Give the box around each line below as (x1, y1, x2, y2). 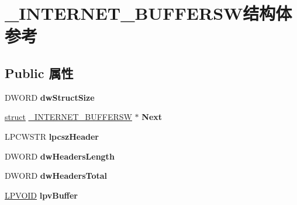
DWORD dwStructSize (5, 91, 95, 103)
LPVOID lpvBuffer (5, 189, 78, 201)
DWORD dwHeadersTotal (5, 169, 108, 182)
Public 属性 (5, 63, 74, 82)
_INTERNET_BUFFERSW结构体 (5, 1, 292, 25)
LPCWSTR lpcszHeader (5, 130, 99, 142)
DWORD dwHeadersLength (5, 150, 115, 162)
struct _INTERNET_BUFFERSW (5, 111, 132, 123)
